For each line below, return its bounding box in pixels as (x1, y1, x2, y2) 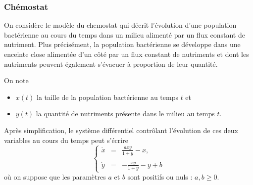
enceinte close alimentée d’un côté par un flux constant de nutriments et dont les (4, 49, 249, 59)
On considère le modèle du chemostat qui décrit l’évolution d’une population (4, 20, 237, 30)
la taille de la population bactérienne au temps (37, 92, 178, 102)
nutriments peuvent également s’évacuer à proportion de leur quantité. (4, 58, 218, 69)
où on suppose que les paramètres (4, 172, 106, 182)
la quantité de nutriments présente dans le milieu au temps (36, 108, 215, 119)
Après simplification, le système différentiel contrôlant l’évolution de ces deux (4, 125, 238, 135)
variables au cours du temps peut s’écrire (4, 135, 128, 145)
